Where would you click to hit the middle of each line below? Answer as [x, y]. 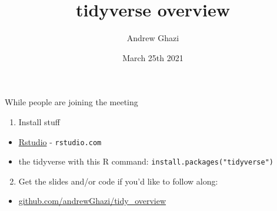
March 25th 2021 [153, 57]
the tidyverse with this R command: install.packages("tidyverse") [146, 161]
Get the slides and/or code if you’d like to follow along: [118, 181]
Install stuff [39, 121]
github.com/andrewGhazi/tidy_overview [92, 201]
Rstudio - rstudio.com [60, 141]
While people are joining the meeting [71, 102]
